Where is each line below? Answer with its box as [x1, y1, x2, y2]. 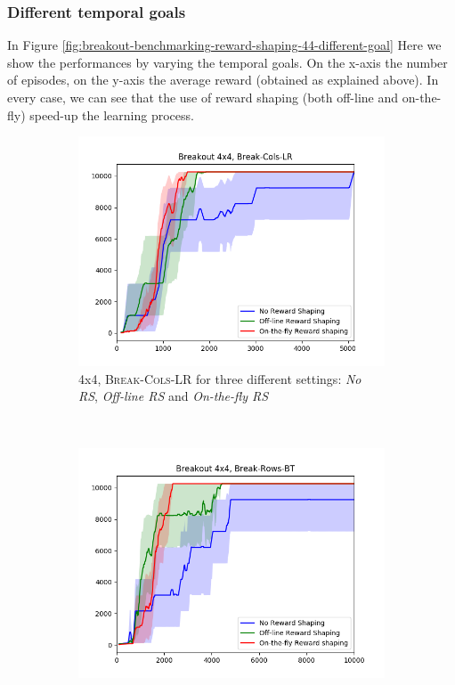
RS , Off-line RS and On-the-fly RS [78, 387, 269, 405]
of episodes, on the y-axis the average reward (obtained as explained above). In [7, 70, 439, 89]
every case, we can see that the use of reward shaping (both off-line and [7, 88, 399, 106]
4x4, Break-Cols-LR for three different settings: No [78, 369, 362, 387]
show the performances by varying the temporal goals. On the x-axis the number [7, 53, 448, 71]
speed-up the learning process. [29, 105, 194, 124]
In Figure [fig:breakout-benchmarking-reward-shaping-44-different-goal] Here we [7, 36, 442, 54]
